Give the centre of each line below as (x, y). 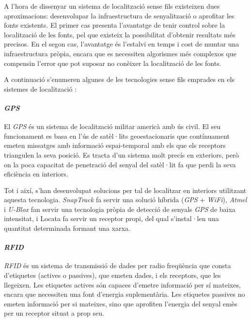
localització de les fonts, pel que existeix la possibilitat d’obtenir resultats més (120, 34)
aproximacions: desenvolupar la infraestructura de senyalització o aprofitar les (119, 15)
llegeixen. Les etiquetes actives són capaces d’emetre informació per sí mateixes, (122, 284)
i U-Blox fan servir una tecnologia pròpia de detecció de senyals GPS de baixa (120, 209)
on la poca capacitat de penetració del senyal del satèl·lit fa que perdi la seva (120, 164)
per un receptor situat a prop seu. (54, 313)
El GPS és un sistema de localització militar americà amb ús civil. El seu (112, 126)
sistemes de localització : (40, 88)
